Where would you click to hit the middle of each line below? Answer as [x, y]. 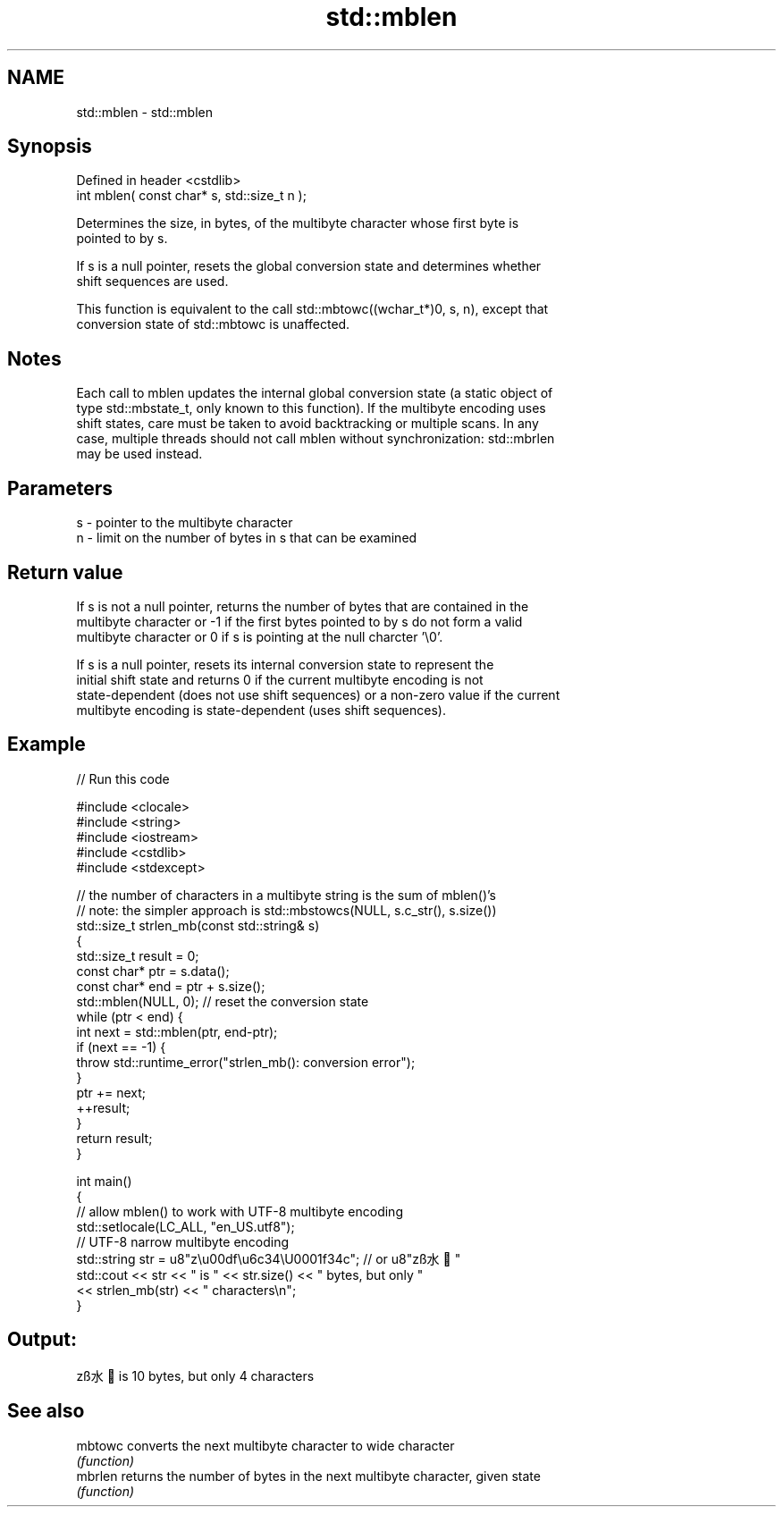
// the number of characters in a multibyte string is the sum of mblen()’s [286, 895]
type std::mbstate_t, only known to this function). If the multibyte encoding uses [311, 408]
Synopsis [50, 147]
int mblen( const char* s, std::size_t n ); [191, 196]
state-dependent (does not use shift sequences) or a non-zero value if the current [318, 694]
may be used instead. [139, 454]
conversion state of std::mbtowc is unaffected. [213, 324]
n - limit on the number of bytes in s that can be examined [247, 538]
